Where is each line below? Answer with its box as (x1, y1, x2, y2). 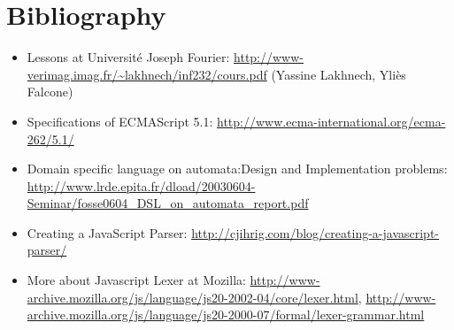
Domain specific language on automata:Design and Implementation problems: (27, 159, 448, 178)
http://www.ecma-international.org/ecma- (217, 111, 446, 130)
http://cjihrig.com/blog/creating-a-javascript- (191, 223, 439, 242)
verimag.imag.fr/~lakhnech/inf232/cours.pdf (27, 65, 267, 83)
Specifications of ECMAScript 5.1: (27, 111, 213, 130)
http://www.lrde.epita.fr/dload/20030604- (27, 176, 256, 195)
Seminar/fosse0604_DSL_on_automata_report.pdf (27, 194, 309, 212)
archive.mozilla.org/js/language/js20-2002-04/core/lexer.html (27, 288, 358, 306)
